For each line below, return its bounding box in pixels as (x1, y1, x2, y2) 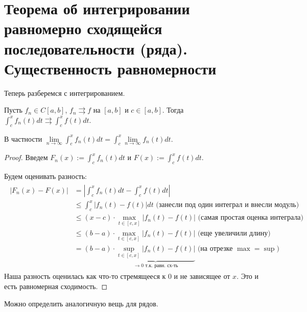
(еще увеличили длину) (197, 229, 271, 237)
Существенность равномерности (4, 58, 217, 79)
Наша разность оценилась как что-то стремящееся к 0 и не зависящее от (4, 271, 230, 281)
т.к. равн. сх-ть (145, 263, 178, 268)
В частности (4, 133, 42, 144)
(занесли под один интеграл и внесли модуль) (156, 201, 299, 209)
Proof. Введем (4, 152, 48, 163)
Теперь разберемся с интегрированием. (4, 87, 125, 98)
